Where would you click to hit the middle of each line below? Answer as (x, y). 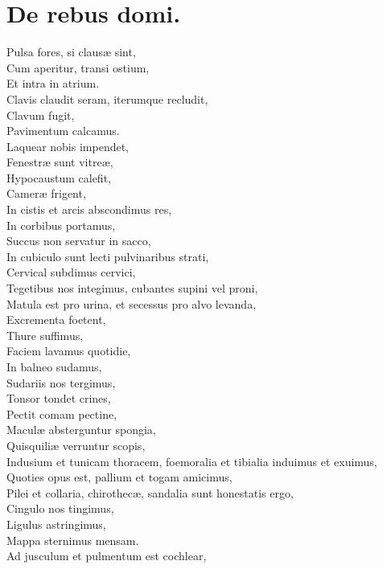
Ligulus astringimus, (56, 524)
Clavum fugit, (41, 115)
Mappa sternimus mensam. (73, 540)
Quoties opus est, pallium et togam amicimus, (119, 477)
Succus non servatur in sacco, (79, 241)
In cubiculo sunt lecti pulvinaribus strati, (108, 256)
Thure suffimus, (45, 335)
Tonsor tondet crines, (59, 398)
